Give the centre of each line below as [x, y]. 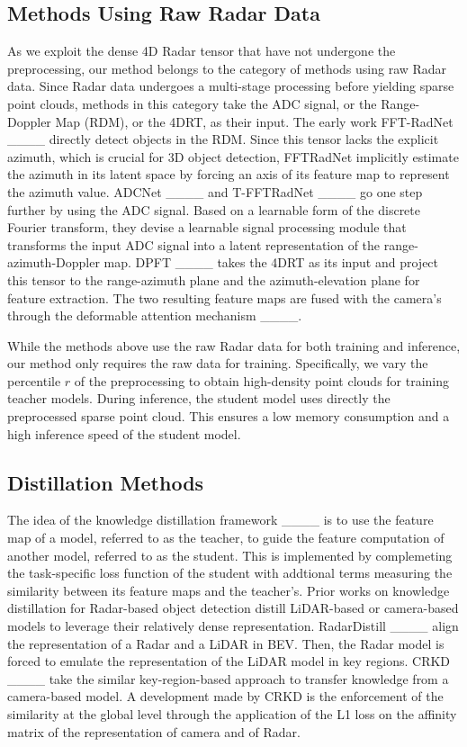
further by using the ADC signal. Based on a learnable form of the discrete [214, 209]
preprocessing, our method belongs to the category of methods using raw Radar [227, 68]
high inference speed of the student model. [124, 433]
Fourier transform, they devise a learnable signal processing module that [207, 227]
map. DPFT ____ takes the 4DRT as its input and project [271, 262]
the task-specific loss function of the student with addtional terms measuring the [230, 573]
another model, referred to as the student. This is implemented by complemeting [230, 555]
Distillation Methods [106, 482]
